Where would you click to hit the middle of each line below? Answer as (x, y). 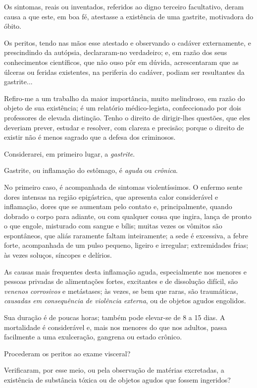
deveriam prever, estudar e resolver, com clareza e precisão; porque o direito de (124, 127)
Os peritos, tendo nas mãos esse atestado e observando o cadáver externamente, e (128, 42)
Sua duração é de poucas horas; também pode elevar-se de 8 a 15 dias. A (115, 317)
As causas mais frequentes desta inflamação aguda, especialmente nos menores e (125, 271)
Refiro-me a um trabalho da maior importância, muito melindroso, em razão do (125, 98)
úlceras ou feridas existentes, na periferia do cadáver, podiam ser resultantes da (124, 72)
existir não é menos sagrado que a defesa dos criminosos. (90, 137)
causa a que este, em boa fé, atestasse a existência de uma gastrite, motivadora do (129, 16)
